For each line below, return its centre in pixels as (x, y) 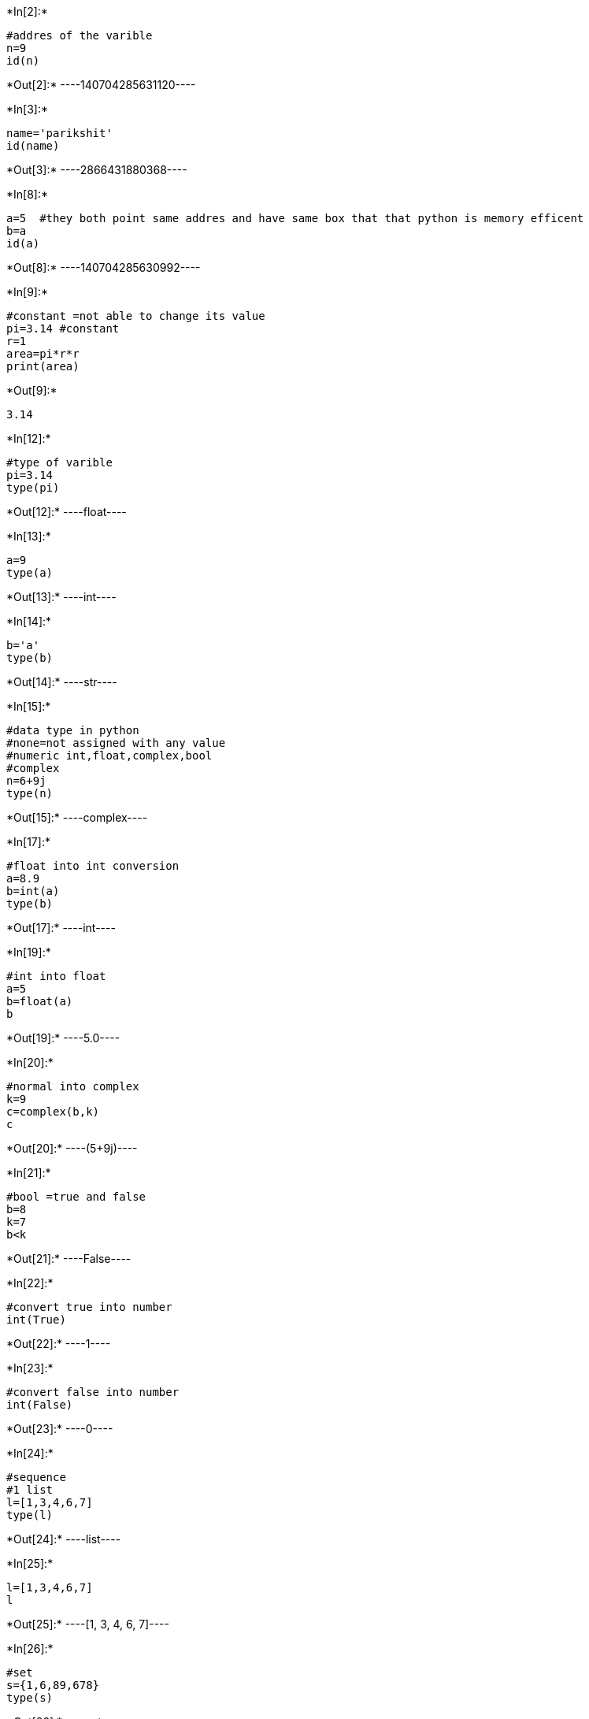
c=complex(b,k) (53, 1112)
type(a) (30, 573)
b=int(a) (33, 891)
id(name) (33, 146)
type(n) (30, 793)
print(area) (43, 366)
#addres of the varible (80, 35)
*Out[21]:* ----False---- (69, 1259)
